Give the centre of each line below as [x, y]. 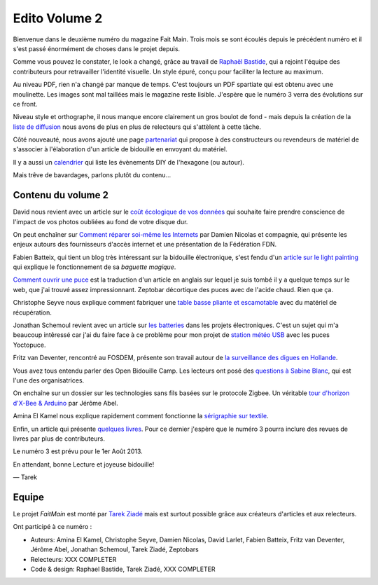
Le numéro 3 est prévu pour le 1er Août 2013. [78, 451]
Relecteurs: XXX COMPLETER [73, 559]
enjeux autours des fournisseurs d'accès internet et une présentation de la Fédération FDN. [145, 245]
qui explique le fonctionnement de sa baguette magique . [94, 267]
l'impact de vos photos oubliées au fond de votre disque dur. [100, 221]
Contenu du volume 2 [61, 195]
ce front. [25, 104]
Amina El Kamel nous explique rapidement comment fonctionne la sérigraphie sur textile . [141, 416]
